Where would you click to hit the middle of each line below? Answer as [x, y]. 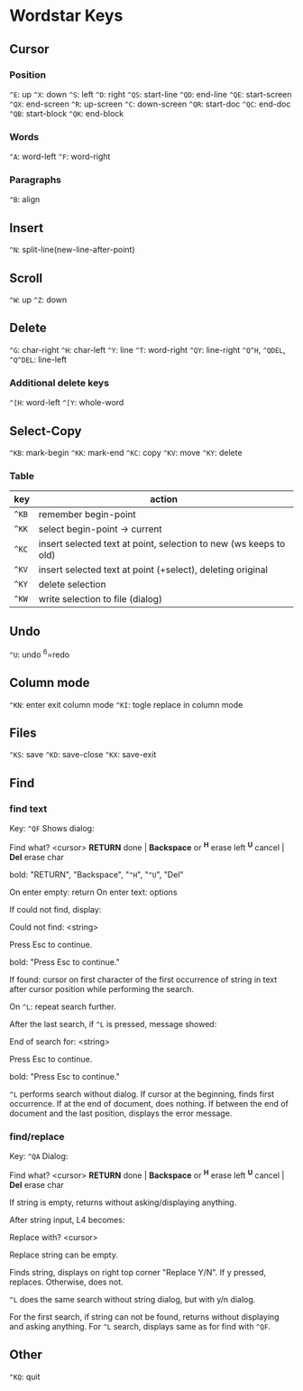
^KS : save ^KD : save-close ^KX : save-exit [83, 755]
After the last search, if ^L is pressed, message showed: [113, 1024]
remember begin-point [87, 515]
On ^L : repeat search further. [63, 1006]
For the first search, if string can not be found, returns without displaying [144, 1317]
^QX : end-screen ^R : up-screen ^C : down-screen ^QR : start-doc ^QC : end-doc [150, 104]
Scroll [26, 278]
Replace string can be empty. [64, 1255]
